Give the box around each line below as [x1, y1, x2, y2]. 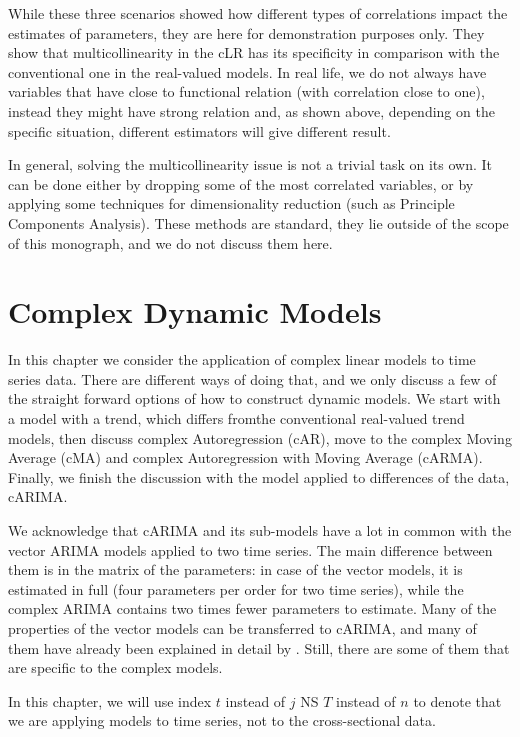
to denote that [413, 690, 502, 711]
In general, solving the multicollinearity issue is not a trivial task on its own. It [8, 154, 492, 175]
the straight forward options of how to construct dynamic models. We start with [8, 388, 501, 409]
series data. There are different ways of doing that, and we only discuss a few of [8, 368, 497, 389]
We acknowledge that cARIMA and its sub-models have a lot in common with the [8, 520, 512, 540]
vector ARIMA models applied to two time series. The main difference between [8, 539, 493, 560]
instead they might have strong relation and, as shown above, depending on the [8, 100, 495, 121]
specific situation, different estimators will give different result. [8, 120, 391, 141]
